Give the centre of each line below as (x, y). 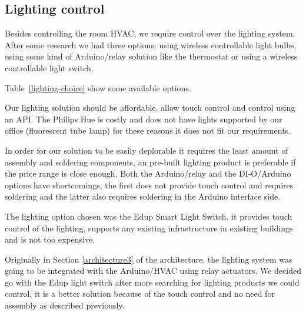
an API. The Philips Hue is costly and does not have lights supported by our (144, 119)
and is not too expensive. (50, 239)
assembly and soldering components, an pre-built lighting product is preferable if (150, 162)
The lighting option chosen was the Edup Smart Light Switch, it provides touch (149, 216)
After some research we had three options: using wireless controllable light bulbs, (151, 44)
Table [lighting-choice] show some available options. (98, 87)
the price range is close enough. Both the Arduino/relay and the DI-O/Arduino (148, 173)
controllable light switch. (49, 67)
